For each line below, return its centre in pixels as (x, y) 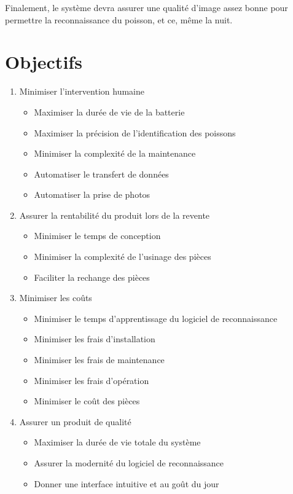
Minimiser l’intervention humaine (82, 91)
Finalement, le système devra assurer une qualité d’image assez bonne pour (146, 7)
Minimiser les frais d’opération (92, 380)
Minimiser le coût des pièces (87, 401)
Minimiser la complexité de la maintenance (115, 153)
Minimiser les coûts (56, 298)
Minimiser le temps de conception (97, 236)
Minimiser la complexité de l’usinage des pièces (123, 257)
